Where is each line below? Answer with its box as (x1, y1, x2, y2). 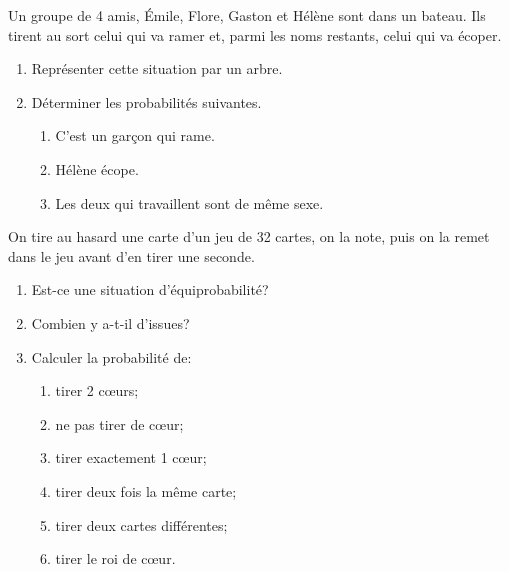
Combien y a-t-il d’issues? (31, 312, 190, 333)
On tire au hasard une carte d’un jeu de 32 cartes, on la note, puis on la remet (8, 226, 490, 247)
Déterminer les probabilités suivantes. (31, 91, 262, 112)
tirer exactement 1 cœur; (55, 447, 207, 468)
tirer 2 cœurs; (55, 380, 139, 401)
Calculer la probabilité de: (31, 346, 192, 367)
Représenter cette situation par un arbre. (31, 58, 283, 79)
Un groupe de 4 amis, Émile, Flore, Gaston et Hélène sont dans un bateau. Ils (8, 5, 486, 25)
